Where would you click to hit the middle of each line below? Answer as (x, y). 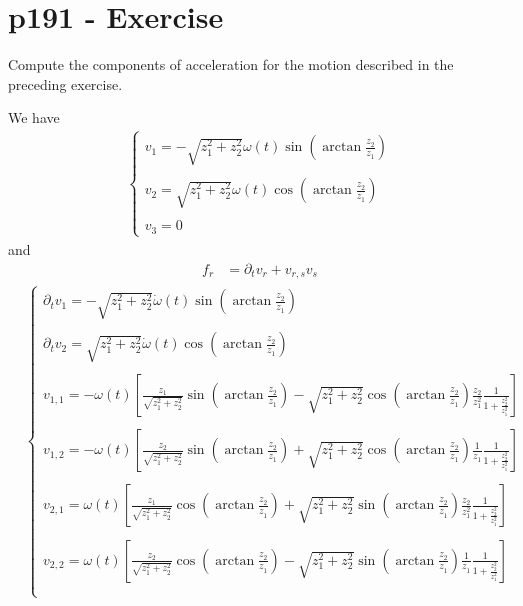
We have (34, 117)
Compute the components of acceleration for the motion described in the (231, 64)
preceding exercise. (65, 83)
